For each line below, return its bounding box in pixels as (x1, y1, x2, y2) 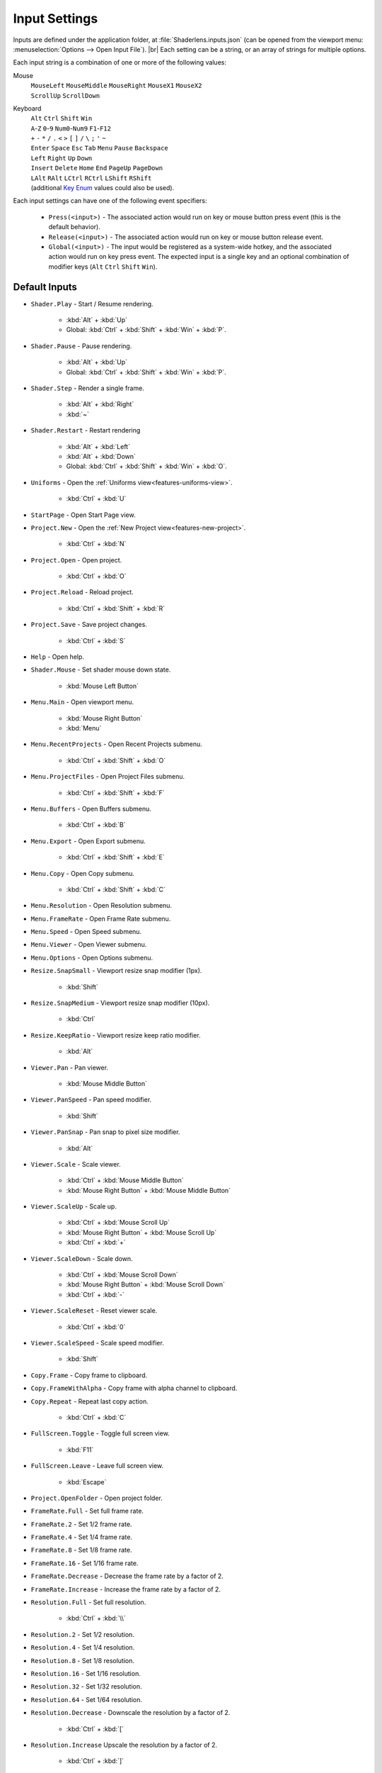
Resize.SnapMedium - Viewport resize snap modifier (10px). (30, 999, 210, 1007)
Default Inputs (13, 281, 78, 293)
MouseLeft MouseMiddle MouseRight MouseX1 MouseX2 (30, 82, 202, 90)
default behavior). (48, 223, 100, 231)
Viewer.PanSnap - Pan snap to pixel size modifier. (30, 1128, 180, 1136)
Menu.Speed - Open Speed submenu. (30, 928, 141, 936)
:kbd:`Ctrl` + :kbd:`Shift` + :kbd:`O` (66, 756, 166, 765)
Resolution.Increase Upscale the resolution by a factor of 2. (30, 1740, 218, 1749)
